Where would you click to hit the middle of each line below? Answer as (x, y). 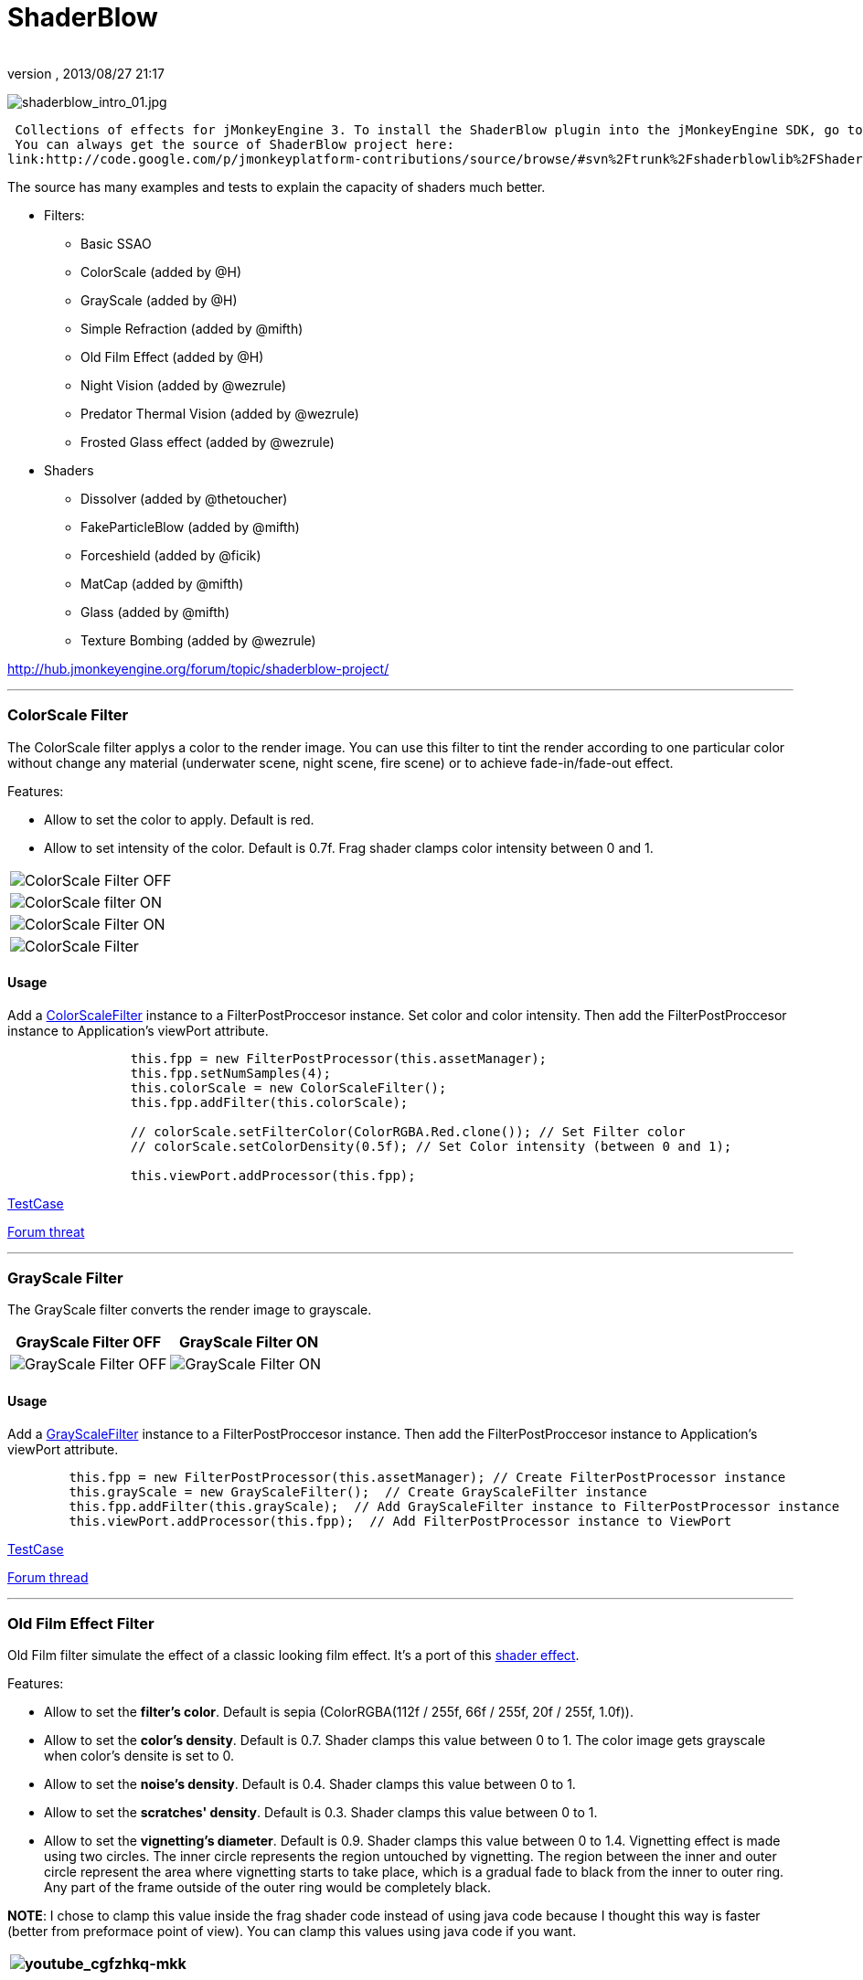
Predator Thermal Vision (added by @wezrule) (220, 413)
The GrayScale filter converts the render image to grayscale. (190, 1310)
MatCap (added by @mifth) (162, 583)
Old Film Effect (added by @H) (172, 357)
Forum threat (46, 1231)
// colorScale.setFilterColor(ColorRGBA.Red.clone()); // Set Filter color (408, 1131)
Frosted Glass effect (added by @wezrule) (208, 442)
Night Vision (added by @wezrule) (184, 385)
